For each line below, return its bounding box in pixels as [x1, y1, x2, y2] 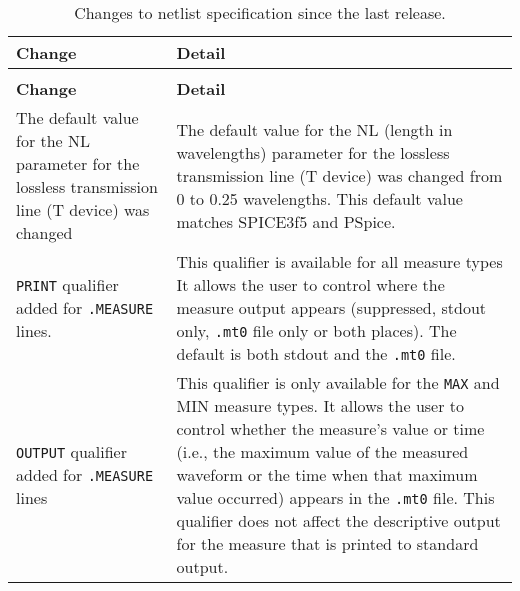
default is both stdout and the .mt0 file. [176, 342, 456, 365]
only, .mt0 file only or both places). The [176, 319, 457, 342]
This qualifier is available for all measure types [176, 250, 503, 273]
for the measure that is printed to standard [176, 532, 479, 555]
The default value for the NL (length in [176, 117, 453, 141]
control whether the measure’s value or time [176, 417, 485, 440]
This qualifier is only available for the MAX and [176, 371, 500, 394]
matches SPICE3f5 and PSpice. [176, 209, 396, 233]
